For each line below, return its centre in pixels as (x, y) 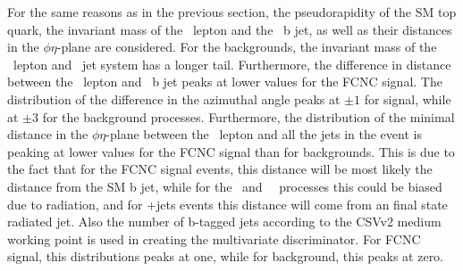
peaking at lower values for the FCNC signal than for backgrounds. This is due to (231, 151)
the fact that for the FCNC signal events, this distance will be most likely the (220, 169)
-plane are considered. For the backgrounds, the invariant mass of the (247, 47)
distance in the (48, 134)
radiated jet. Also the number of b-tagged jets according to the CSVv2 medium (224, 222)
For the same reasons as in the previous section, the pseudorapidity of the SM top (232, 12)
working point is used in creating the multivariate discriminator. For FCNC (214, 238)
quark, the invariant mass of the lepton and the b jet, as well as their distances (230, 29)
